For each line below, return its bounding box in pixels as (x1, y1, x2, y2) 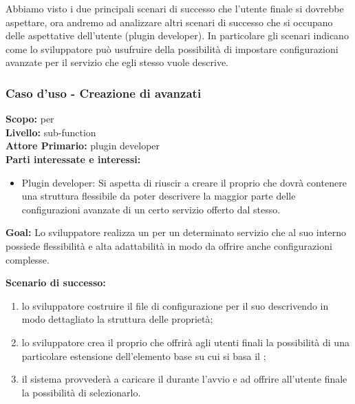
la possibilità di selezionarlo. (21, 385, 141, 399)
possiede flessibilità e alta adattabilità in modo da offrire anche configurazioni (6, 238, 332, 253)
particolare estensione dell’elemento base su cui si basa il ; (21, 348, 266, 363)
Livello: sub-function (6, 125, 96, 139)
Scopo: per (6, 111, 54, 126)
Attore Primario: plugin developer (6, 138, 160, 153)
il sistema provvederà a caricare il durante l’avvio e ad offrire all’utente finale (21, 372, 347, 386)
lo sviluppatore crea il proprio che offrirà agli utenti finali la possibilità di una (21, 334, 349, 349)
